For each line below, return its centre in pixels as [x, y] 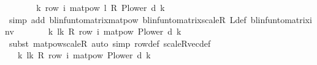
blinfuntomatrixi [281, 19]
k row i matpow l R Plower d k [101, 7]
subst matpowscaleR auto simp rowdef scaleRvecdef [110, 43]
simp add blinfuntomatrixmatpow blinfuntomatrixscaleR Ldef [128, 19]
